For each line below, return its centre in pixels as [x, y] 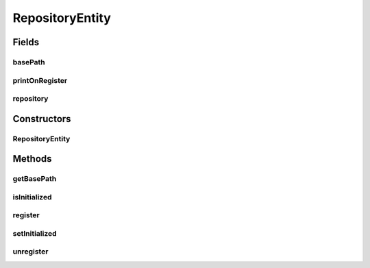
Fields [26, 42]
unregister [30, 252]
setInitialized [35, 233]
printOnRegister [40, 80]
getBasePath [35, 179]
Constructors [42, 119]
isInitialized [32, 197]
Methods [32, 159]
